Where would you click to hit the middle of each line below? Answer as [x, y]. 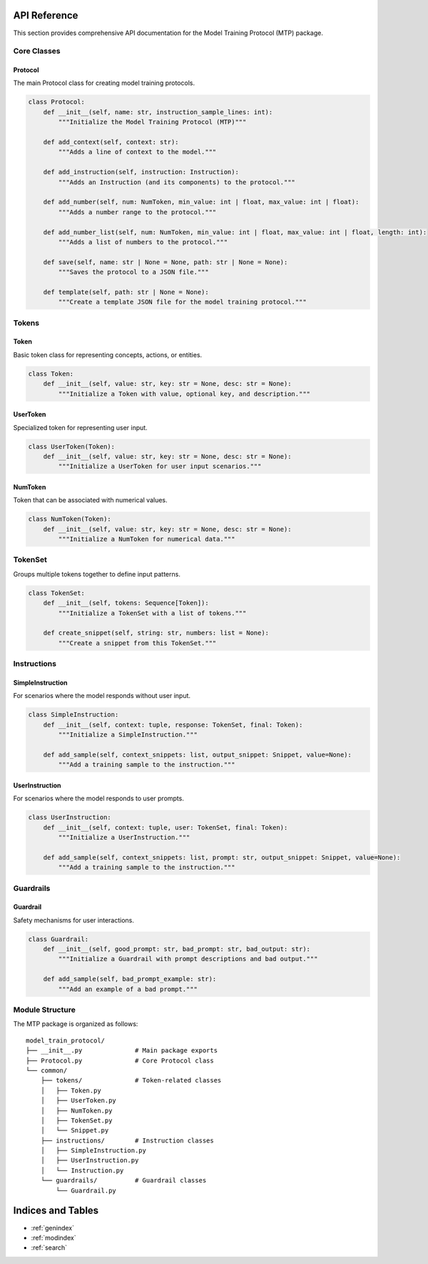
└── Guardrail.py [86, 1190]
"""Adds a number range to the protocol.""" [137, 212]
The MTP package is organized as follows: [76, 1024]
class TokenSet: [57, 593]
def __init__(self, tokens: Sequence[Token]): [126, 603]
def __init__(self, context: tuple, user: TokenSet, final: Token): [165, 827]
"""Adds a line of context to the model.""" [137, 152]
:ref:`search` [49, 1248]
